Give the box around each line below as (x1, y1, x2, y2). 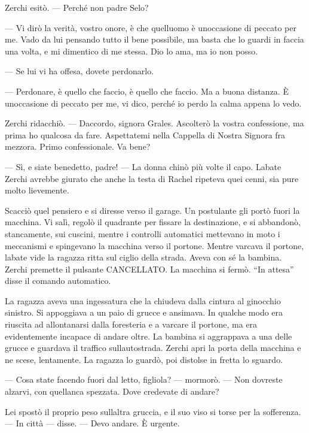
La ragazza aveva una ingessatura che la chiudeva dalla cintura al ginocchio (5, 294, 281, 307)
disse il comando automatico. (5, 274, 111, 287)
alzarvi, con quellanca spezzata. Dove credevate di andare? (5, 385, 219, 398)
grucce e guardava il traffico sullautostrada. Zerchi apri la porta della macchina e (5, 341, 301, 354)
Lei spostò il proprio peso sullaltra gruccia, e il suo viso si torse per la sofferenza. (5, 405, 301, 417)
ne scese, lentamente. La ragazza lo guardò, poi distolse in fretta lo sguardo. (5, 353, 283, 365)
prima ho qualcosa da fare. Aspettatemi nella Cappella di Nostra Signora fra (5, 128, 286, 141)
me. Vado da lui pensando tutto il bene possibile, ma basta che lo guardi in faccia (5, 33, 304, 46)
